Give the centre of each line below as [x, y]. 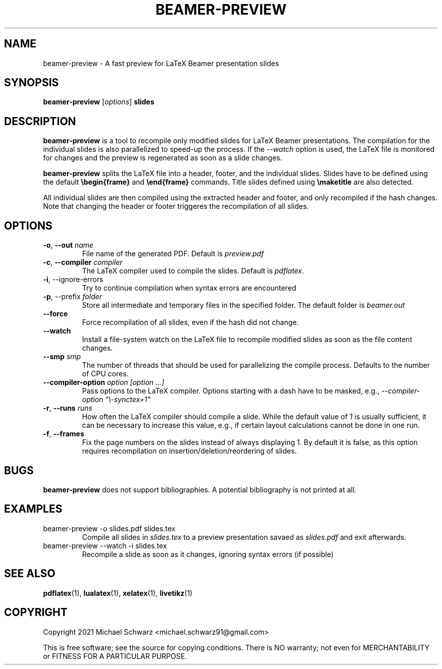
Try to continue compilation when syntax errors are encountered [189, 288]
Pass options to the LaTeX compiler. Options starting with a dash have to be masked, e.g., [231, 391]
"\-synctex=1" [128, 400]
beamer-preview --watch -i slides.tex [105, 545]
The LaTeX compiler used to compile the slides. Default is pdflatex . [193, 271]
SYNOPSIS [32, 83]
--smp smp [62, 357]
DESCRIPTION [40, 121]
